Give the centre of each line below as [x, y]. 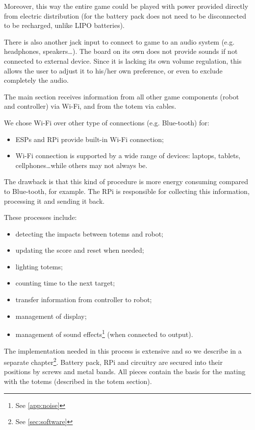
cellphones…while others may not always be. [81, 165]
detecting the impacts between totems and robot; [89, 233]
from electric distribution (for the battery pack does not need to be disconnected [125, 15]
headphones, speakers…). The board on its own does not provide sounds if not [121, 51]
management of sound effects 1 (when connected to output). [104, 333]
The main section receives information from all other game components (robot [122, 96]
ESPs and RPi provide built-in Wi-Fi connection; [89, 139]
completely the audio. [36, 80]
